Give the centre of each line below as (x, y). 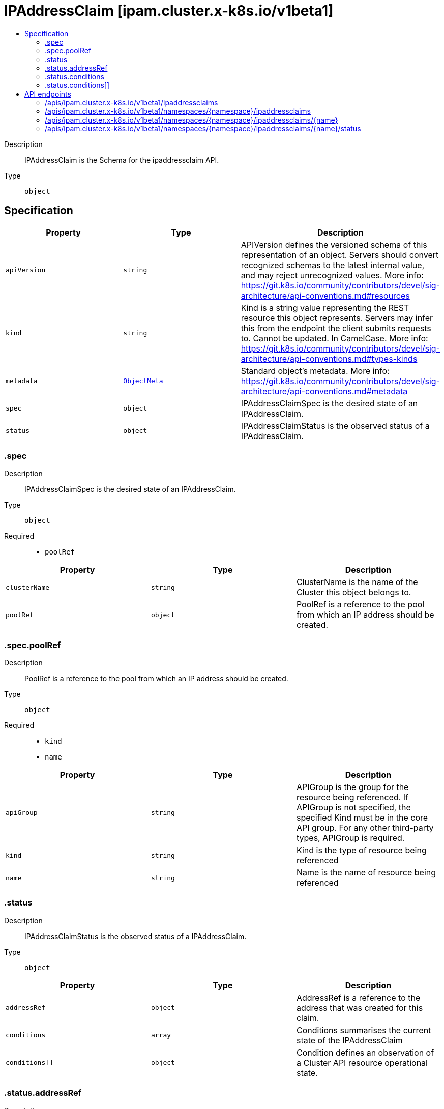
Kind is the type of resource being (361, 850)
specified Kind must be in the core (362, 818)
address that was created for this (360, 1008)
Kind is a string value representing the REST (325, 308)
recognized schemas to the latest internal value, (333, 265)
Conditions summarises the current (364, 1030)
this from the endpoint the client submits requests (336, 328)
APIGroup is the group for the (352, 787)
